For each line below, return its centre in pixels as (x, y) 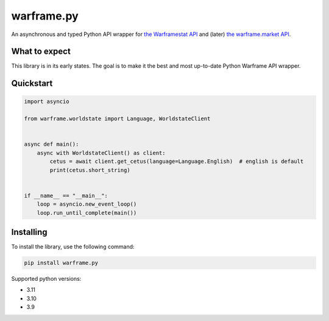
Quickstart (32, 83)
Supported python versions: (46, 279)
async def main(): (51, 144)
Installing (30, 232)
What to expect (41, 52)
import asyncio (47, 102)
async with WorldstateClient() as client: (101, 153)
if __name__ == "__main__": (66, 196)
